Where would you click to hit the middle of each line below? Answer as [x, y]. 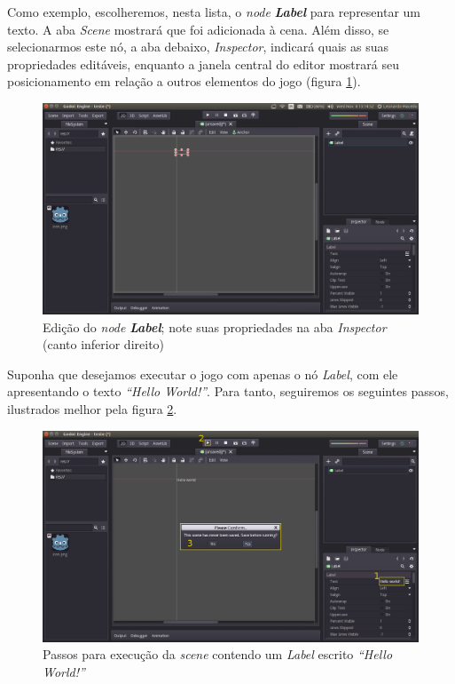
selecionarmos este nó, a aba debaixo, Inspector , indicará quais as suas [198, 47]
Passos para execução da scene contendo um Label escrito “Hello [218, 654]
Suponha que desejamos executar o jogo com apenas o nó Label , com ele [203, 374]
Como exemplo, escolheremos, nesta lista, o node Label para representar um [214, 12]
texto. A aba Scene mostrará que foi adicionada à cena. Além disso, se [198, 29]
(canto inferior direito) [104, 344]
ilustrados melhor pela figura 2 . [92, 409]
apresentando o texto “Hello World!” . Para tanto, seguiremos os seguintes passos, [228, 391]
